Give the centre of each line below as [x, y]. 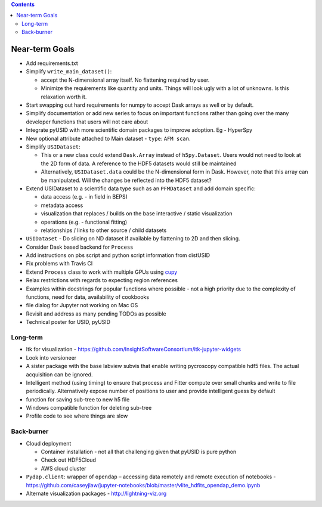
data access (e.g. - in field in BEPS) [84, 197]
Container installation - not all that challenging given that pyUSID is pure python [139, 452]
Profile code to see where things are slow [77, 416]
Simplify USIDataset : [53, 147]
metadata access [62, 205]
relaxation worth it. [64, 97]
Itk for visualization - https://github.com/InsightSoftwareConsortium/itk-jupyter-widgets [134, 350]
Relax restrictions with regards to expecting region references [102, 280]
